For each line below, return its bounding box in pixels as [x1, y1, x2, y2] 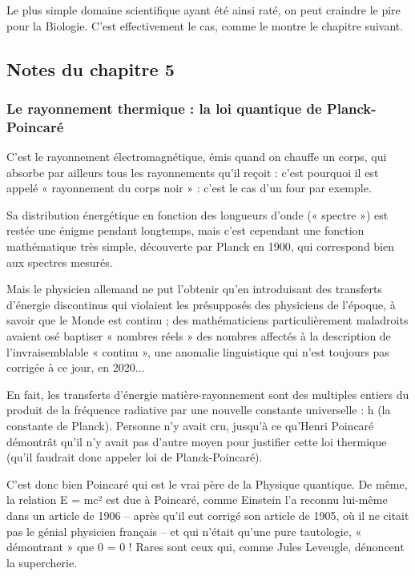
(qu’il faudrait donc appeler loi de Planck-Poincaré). [6, 449, 263, 465]
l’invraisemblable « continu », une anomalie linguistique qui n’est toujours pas [6, 343, 389, 360]
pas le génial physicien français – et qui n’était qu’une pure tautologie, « [6, 522, 362, 539]
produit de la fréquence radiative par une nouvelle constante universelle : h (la [6, 401, 391, 418]
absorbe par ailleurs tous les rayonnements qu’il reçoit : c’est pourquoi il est [6, 163, 379, 180]
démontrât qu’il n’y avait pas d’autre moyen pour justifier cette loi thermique [6, 433, 387, 449]
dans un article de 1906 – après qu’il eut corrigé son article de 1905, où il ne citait [6, 506, 409, 523]
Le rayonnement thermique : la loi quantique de [6, 98, 322, 118]
